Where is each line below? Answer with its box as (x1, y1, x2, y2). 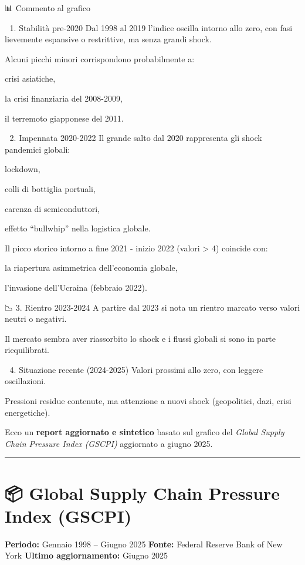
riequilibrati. (5, 344, 49, 356)
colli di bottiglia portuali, (5, 182, 96, 194)
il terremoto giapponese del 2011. (5, 112, 124, 124)
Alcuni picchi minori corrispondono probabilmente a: (5, 52, 195, 65)
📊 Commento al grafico (5, 2, 90, 14)
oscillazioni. (5, 375, 46, 387)
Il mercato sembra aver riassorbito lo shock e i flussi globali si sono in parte (5, 332, 276, 344)
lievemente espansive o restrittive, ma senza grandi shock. (5, 33, 212, 45)
